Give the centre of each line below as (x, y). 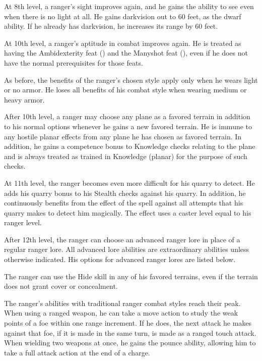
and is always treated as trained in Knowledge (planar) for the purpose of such (126, 156)
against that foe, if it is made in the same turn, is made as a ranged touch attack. (130, 332)
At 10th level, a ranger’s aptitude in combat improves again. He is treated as (123, 43)
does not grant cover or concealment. (61, 286)
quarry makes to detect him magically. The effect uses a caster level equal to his (128, 212)
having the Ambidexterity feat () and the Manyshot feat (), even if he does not (126, 53)
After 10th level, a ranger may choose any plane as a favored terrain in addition (127, 116)
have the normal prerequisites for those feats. (74, 62)
